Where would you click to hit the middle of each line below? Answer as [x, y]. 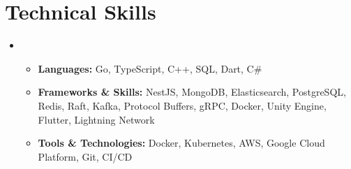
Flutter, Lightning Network [96, 119]
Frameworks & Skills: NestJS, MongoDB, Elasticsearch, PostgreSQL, [192, 92]
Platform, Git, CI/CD [85, 156]
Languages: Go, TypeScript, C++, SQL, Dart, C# [150, 68]
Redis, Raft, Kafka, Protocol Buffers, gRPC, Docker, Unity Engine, [182, 105]
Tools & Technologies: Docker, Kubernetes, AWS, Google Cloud [181, 143]
